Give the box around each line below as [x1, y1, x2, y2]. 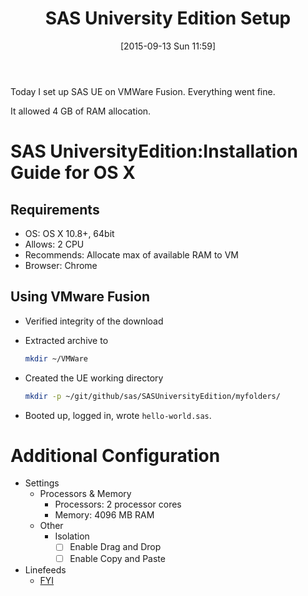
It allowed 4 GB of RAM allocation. [10, 105, 152, 117]
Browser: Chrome [24, 259, 98, 271]
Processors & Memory [39, 488, 132, 500]
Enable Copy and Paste [69, 552, 166, 564]
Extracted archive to [24, 334, 109, 346]
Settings [24, 477, 60, 489]
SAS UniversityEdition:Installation [10, 140, 298, 163]
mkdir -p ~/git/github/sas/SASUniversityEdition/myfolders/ [24, 391, 281, 401]
